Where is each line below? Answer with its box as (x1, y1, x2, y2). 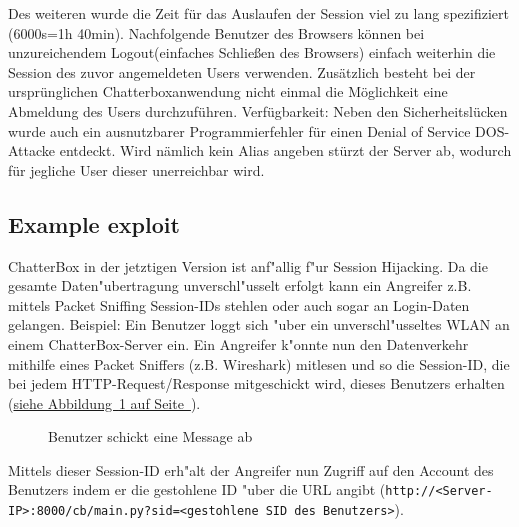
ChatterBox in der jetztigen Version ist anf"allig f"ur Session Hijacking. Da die (8, 255, 488, 276)
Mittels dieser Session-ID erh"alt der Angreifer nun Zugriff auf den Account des (8, 459, 494, 480)
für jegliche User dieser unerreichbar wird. (8, 159, 265, 180)
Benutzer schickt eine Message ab (48, 426, 253, 447)
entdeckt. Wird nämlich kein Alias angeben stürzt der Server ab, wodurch (59, 140, 512, 161)
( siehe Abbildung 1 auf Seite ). (8, 392, 201, 413)
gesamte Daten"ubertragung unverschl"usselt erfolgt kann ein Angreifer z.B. (8, 275, 472, 296)
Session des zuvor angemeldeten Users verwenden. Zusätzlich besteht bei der (8, 61, 476, 82)
